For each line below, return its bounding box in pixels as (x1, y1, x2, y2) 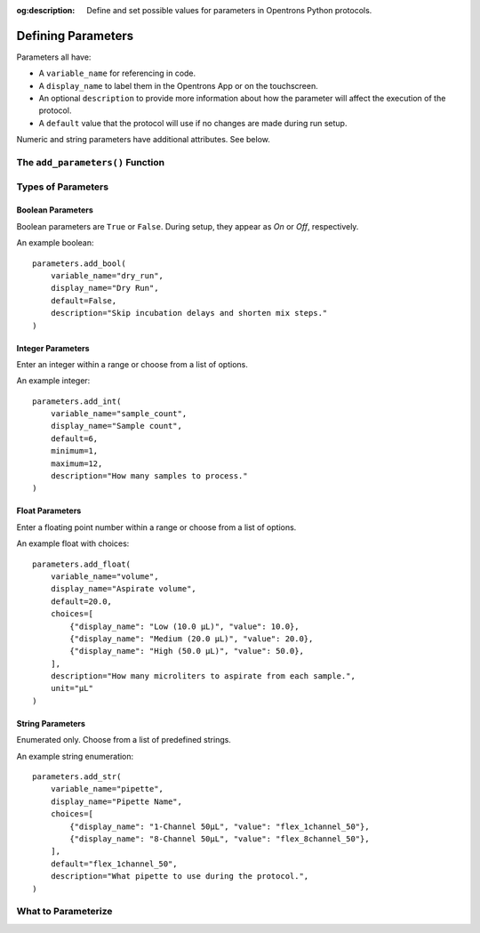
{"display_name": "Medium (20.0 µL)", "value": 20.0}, (69, 633, 314, 644)
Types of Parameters (16, 181, 109, 193)
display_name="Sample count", (50, 421, 182, 431)
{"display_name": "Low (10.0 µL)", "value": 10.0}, (69, 621, 300, 631)
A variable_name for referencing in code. (38, 68, 196, 79)
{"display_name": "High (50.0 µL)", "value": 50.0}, (69, 646, 304, 656)
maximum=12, (50, 458, 103, 469)
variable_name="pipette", (50, 784, 164, 794)
